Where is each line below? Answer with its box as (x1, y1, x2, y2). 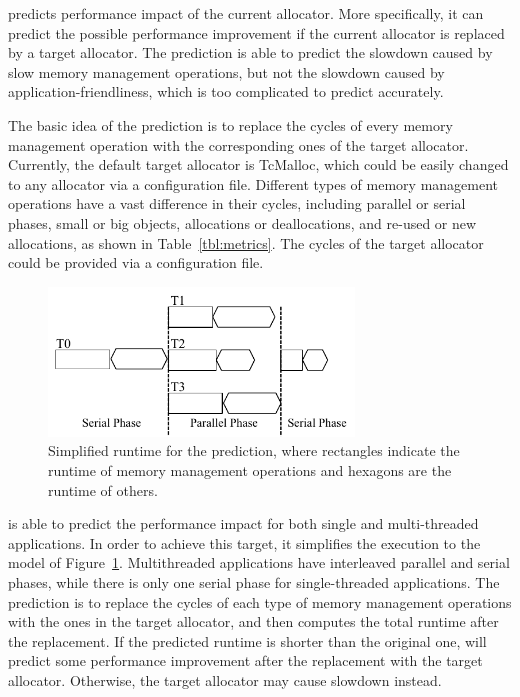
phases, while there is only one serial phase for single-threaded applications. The (8, 572, 500, 593)
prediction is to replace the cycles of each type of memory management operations (8, 591, 512, 612)
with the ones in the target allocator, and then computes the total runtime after (8, 611, 499, 632)
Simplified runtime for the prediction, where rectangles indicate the (48, 440, 460, 461)
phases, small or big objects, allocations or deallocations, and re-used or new (8, 212, 477, 233)
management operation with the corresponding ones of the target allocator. (8, 134, 469, 155)
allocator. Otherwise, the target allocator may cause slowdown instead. (8, 669, 442, 690)
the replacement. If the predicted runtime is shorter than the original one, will (8, 630, 487, 651)
